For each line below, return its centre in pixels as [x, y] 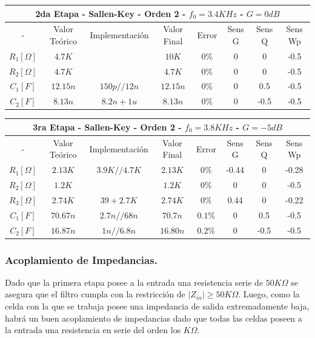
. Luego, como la [269, 294]
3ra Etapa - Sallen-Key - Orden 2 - [107, 127]
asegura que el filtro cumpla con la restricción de [95, 294]
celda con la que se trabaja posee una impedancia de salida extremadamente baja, [157, 306]
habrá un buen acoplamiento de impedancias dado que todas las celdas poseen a [154, 318]
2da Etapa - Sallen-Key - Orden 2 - [111, 13]
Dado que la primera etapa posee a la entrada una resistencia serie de [134, 282]
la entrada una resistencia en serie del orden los [93, 330]
